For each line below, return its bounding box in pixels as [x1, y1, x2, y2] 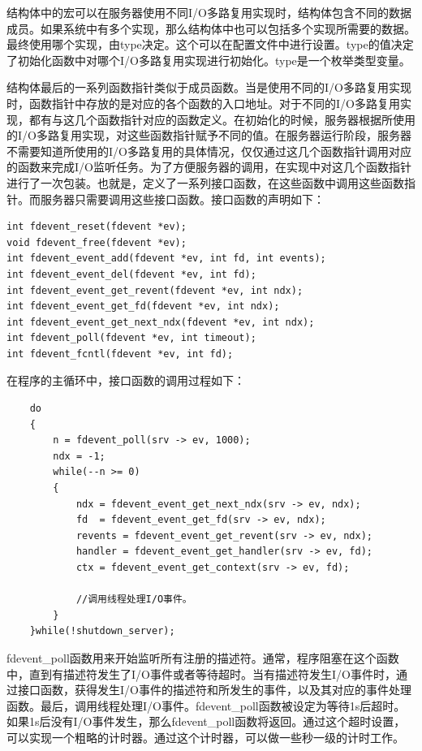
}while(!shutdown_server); [29, 625, 175, 637]
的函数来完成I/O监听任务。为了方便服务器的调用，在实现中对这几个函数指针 [6, 158, 411, 175]
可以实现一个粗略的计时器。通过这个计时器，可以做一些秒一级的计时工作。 [6, 728, 404, 745]
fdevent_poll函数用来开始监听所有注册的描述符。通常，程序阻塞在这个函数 [6, 649, 399, 666]
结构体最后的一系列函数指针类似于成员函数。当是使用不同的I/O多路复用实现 [6, 79, 411, 96]
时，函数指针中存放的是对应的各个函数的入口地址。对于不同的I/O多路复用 [6, 94, 400, 111]
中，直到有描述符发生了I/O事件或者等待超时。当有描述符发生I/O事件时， [6, 665, 396, 682]
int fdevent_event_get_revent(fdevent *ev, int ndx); [6, 284, 304, 296]
